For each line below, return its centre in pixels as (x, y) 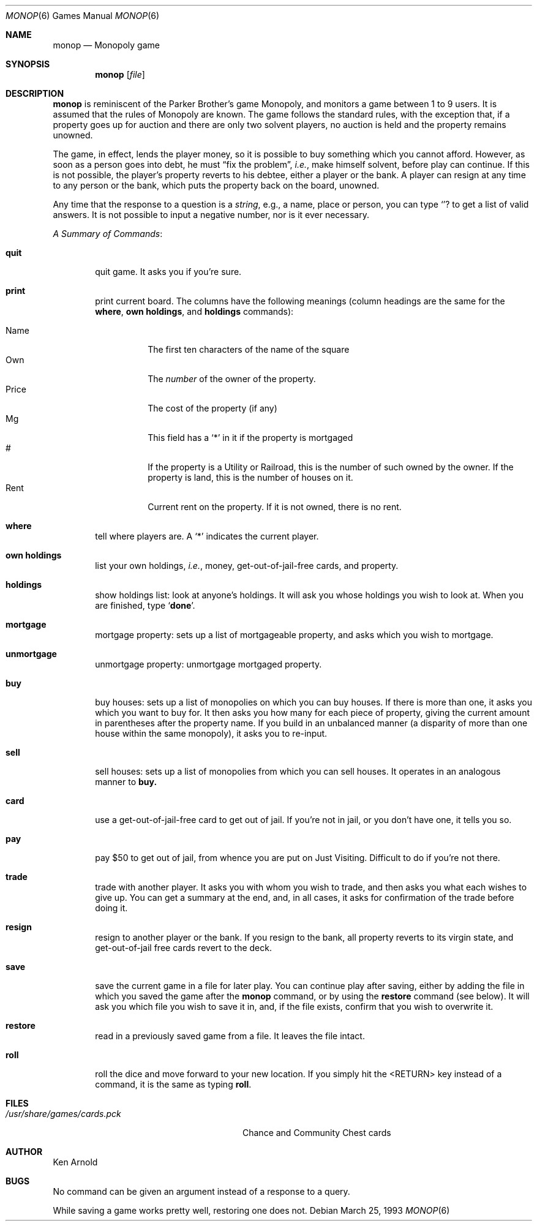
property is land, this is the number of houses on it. (250, 477)
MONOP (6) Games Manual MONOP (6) (83, 16)
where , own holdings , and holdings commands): (194, 311)
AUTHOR (24, 1152)
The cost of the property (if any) (212, 408)
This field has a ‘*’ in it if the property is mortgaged (250, 438)
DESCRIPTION (35, 93)
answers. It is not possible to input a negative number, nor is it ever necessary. (211, 215)
